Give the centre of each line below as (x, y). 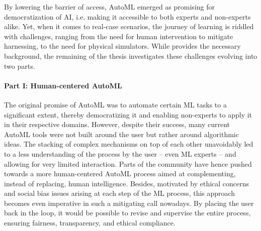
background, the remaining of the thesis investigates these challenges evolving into (131, 55)
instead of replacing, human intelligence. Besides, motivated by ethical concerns (127, 183)
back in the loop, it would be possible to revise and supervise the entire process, (127, 213)
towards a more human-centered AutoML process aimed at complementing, (120, 174)
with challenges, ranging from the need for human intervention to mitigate (119, 36)
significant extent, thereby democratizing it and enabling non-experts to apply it (128, 114)
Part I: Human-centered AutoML (63, 85)
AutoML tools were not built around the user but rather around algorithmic (121, 134)
